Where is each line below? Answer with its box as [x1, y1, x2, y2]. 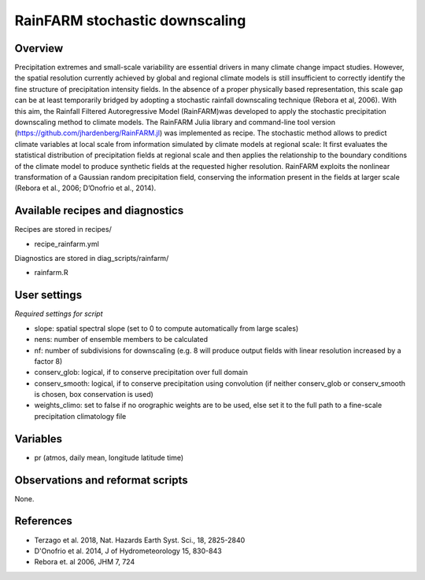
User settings [14, 288, 83, 302]
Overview [14, 42, 64, 55]
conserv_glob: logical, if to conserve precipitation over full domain [34, 368, 248, 377]
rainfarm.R [34, 268, 68, 277]
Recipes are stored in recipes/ [14, 225, 112, 234]
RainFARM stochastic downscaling [14, 12, 246, 29]
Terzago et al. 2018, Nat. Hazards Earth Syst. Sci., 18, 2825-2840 [34, 535, 246, 545]
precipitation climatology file [34, 411, 127, 420]
